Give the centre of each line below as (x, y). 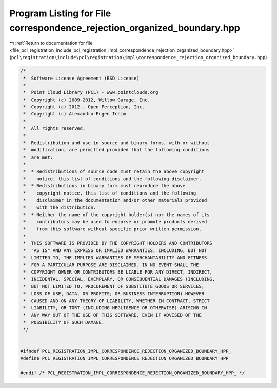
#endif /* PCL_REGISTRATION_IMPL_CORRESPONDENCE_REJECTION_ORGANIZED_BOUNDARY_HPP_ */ (133, 373)
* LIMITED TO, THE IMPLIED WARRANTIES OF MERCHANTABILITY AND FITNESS (115, 258)
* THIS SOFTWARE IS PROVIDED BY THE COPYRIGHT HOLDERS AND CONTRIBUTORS (118, 243)
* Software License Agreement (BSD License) (81, 78)
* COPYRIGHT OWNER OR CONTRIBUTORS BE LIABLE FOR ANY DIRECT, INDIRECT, (118, 272)
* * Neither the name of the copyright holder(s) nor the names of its (116, 215)
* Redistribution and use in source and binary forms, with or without (116, 143)
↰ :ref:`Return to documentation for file (51, 43)
